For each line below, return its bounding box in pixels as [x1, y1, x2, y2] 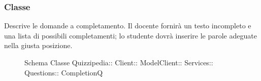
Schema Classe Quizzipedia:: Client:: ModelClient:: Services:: [24, 57, 213, 67]
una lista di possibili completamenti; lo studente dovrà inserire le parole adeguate [4, 30, 257, 40]
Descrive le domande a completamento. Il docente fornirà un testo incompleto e [4, 20, 251, 31]
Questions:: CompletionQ [24, 67, 103, 77]
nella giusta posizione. [4, 40, 73, 51]
